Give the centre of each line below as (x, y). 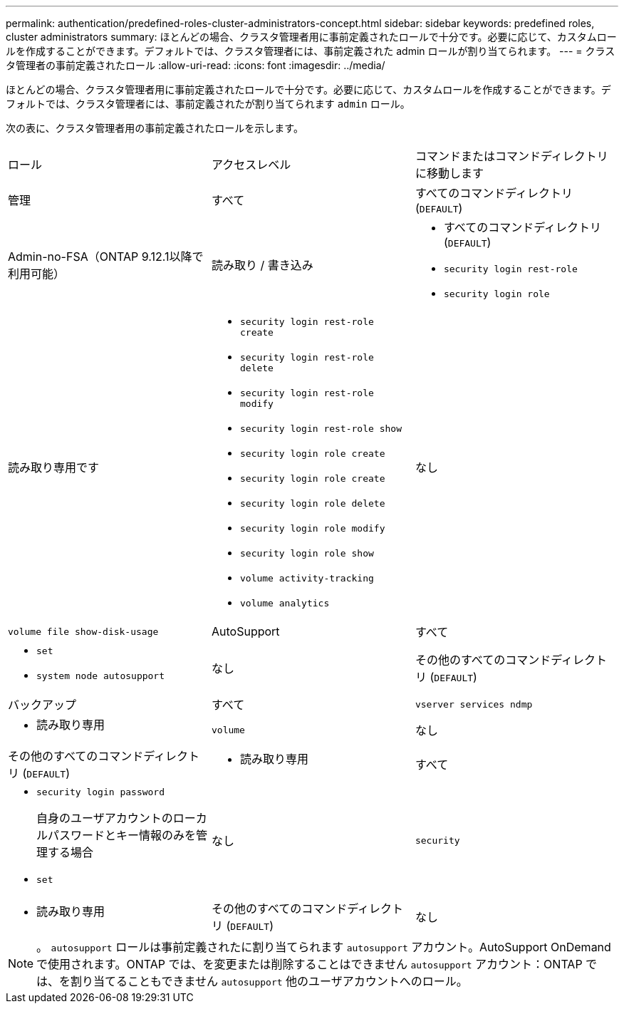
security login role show (307, 553)
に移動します (449, 173)
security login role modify (312, 528)
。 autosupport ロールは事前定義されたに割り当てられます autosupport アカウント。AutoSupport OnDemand (324, 947)
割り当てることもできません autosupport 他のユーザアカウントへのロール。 (269, 981)
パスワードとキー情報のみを (122, 835)
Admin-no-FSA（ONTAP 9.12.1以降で (106, 257)
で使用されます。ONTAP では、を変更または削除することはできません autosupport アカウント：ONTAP (310, 964)
